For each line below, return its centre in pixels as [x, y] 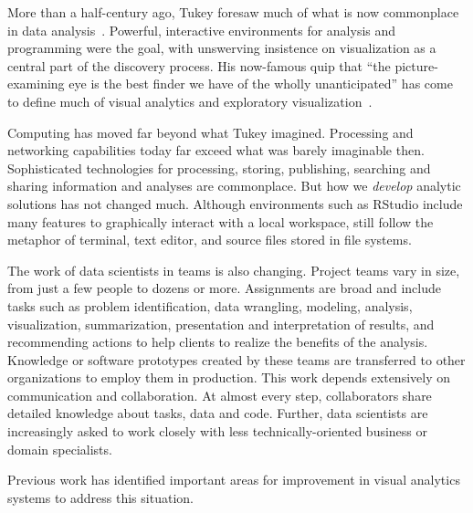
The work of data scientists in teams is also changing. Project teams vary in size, [234, 270]
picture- [416, 65]
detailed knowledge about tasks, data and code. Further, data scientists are [218, 413]
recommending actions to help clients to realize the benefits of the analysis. [218, 342]
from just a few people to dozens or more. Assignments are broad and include [225, 288]
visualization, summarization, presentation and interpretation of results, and [221, 324]
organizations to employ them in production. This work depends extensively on [229, 377]
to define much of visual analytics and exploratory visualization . [190, 101]
